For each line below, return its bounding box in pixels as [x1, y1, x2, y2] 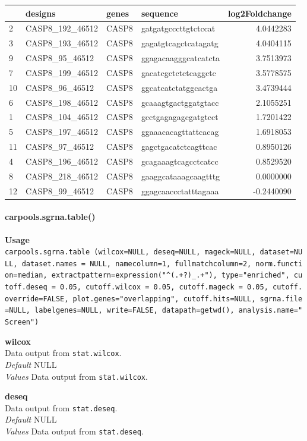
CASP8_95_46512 [26, 52, 94, 64]
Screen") [5, 318, 39, 327]
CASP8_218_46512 [26, 169, 98, 182]
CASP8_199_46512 [26, 66, 98, 78]
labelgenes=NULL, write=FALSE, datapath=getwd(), [34, 306, 235, 315]
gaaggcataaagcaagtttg [141, 169, 220, 182]
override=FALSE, [5, 294, 69, 303]
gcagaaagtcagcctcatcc [141, 155, 219, 167]
